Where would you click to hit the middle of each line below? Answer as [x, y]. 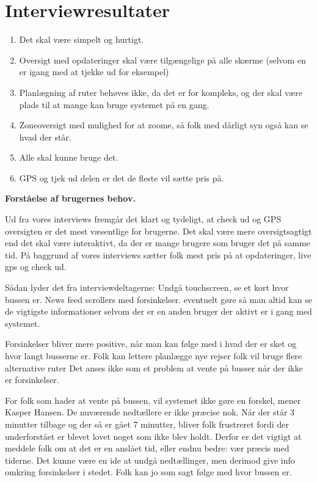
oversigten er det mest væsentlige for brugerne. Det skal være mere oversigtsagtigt [158, 231]
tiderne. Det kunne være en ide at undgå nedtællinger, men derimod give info [150, 460]
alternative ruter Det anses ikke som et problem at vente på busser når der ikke [154, 367]
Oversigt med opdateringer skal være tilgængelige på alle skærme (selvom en [162, 60]
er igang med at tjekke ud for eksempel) [94, 72]
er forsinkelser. [32, 380]
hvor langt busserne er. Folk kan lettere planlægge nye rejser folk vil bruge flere [154, 356]
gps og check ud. [36, 267]
